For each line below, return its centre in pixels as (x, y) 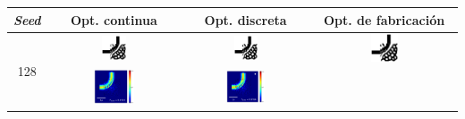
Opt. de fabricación (384, 19)
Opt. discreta (245, 19)
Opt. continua (114, 19)
